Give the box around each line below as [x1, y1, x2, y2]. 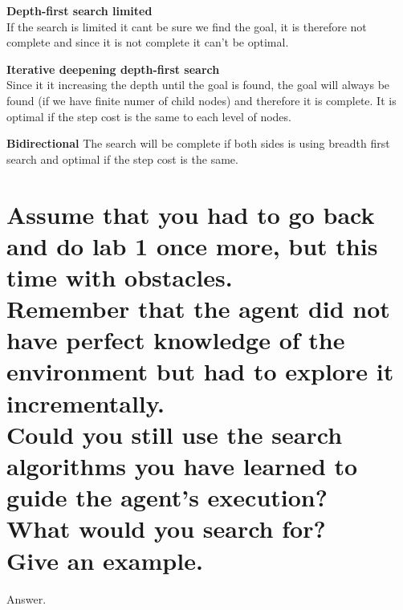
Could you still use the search [6, 417, 343, 450]
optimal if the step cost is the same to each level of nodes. [6, 108, 291, 124]
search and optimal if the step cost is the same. [6, 150, 238, 167]
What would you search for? [6, 512, 326, 545]
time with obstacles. [6, 260, 233, 293]
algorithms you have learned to [6, 449, 358, 482]
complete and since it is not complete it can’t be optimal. [6, 34, 289, 51]
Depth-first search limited [6, 2, 153, 18]
